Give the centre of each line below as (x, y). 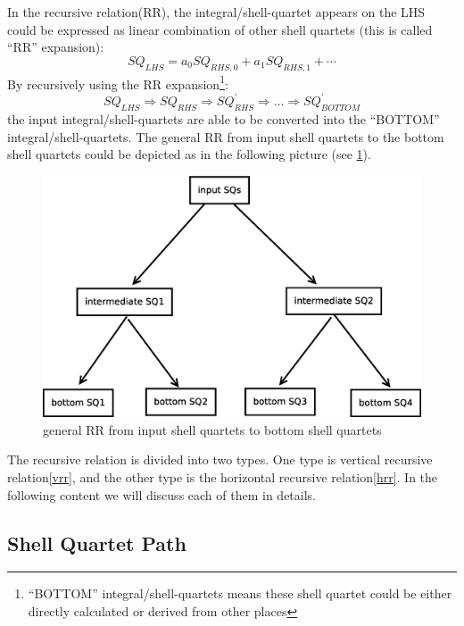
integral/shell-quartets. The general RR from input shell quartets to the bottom (226, 136)
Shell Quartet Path (97, 543)
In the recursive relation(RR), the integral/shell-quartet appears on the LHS (216, 12)
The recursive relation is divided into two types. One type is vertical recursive (220, 459)
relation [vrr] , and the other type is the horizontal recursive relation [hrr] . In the (223, 477)
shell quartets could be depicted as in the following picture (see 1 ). (189, 154)
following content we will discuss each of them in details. (162, 494)
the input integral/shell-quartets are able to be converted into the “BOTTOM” (224, 119)
